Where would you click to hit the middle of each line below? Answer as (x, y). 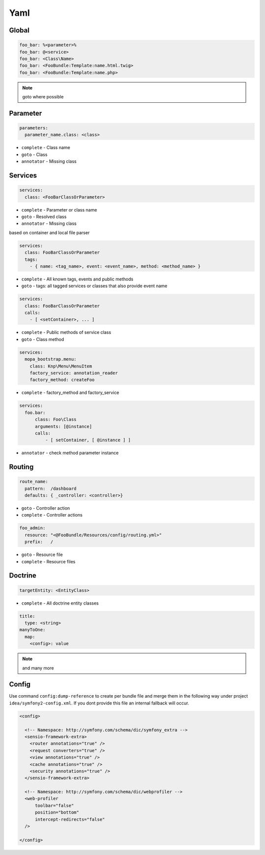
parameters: (34, 128)
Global (19, 30)
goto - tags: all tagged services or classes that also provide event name (94, 286)
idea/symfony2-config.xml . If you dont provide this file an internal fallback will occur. (99, 703)
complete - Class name (46, 148)
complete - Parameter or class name (59, 210)
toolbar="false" (54, 805)
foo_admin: (32, 528)
